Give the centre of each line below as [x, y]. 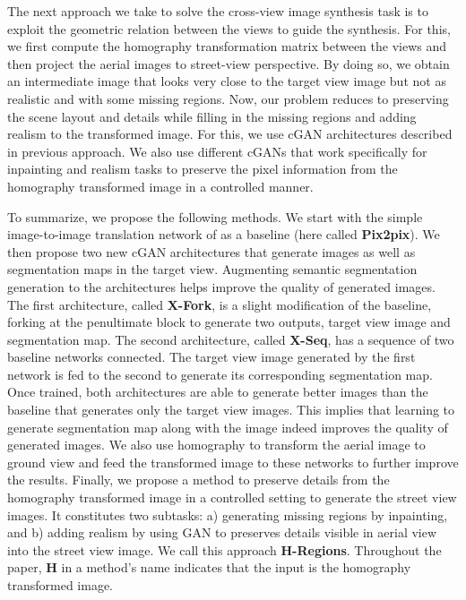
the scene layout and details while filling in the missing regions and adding [212, 116]
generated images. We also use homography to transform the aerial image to [216, 445]
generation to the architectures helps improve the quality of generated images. [221, 286]
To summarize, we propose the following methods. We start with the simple [215, 216]
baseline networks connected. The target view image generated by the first [211, 357]
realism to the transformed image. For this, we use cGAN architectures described [230, 134]
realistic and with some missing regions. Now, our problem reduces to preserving [228, 98]
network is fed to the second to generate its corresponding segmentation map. [220, 374]
